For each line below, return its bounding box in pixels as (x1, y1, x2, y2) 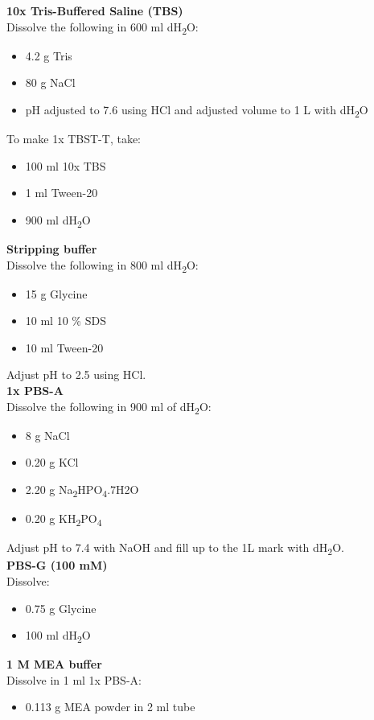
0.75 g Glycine (25, 599, 97, 616)
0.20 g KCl (25, 454, 79, 471)
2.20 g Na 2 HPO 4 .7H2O (25, 480, 139, 500)
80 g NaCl (25, 74, 76, 91)
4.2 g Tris (25, 47, 72, 64)
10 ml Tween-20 (25, 339, 104, 356)
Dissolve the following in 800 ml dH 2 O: (6, 256, 199, 275)
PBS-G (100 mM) (6, 557, 108, 574)
